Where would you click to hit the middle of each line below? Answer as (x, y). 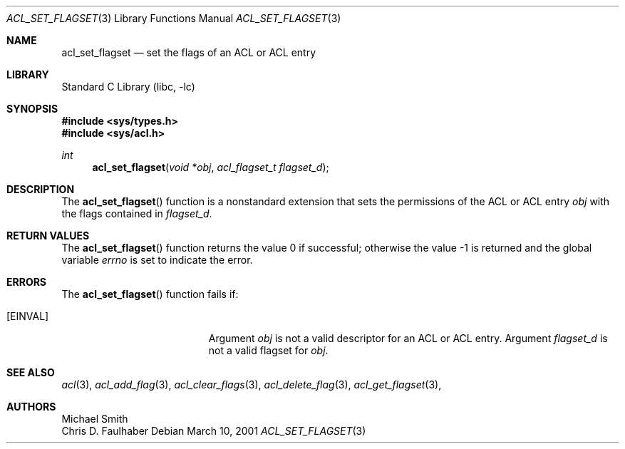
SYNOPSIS (32, 109)
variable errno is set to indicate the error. (157, 260)
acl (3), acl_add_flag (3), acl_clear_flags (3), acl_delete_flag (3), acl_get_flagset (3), (252, 385)
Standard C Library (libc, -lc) (128, 87)
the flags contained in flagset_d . (137, 213)
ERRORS (27, 282)
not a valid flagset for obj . (268, 350)
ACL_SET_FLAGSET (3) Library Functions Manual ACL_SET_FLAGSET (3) (174, 18)
